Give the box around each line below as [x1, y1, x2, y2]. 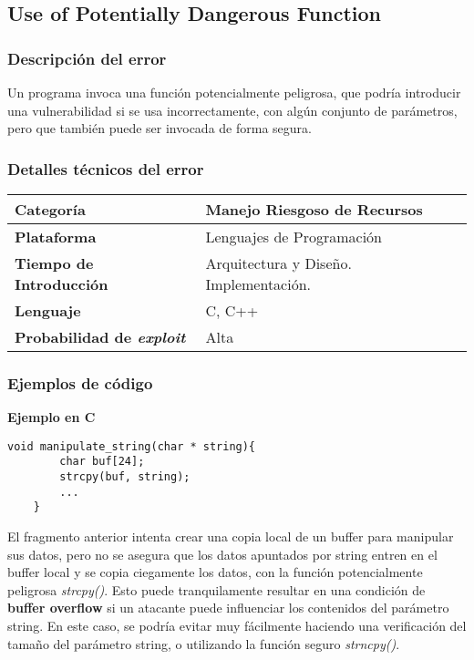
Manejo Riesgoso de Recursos [205, 199, 423, 220]
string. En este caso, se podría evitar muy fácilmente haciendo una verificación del [7, 616, 467, 635]
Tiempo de [15, 253, 94, 273]
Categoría [15, 199, 86, 220]
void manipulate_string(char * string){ [7, 439, 256, 453]
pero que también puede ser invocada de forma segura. [7, 119, 312, 138]
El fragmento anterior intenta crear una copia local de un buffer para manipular [7, 527, 454, 546]
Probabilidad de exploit [15, 326, 186, 347]
